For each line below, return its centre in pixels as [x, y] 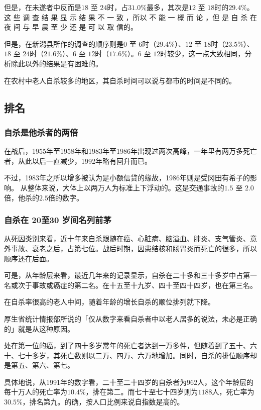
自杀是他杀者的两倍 [41, 132]
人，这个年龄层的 [225, 382]
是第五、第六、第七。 [39, 365]
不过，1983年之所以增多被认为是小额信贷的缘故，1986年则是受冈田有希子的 [127, 178]
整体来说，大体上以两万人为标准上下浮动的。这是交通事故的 [126, 187]
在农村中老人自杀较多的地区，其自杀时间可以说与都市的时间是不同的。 [120, 80]
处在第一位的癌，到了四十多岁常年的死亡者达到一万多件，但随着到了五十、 [127, 345]
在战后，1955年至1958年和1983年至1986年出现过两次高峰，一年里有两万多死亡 [130, 151]
